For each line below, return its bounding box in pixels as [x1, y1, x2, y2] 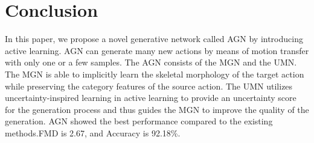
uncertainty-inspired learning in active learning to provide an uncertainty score [5, 91, 296, 104]
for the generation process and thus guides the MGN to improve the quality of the [5, 103, 309, 115]
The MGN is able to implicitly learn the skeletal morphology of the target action [5, 67, 304, 80]
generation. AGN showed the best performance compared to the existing [5, 115, 273, 127]
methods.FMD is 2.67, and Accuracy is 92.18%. [5, 126, 181, 139]
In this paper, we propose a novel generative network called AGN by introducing [5, 32, 303, 45]
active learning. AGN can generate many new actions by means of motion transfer [5, 44, 309, 56]
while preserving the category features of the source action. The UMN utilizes [5, 79, 293, 92]
